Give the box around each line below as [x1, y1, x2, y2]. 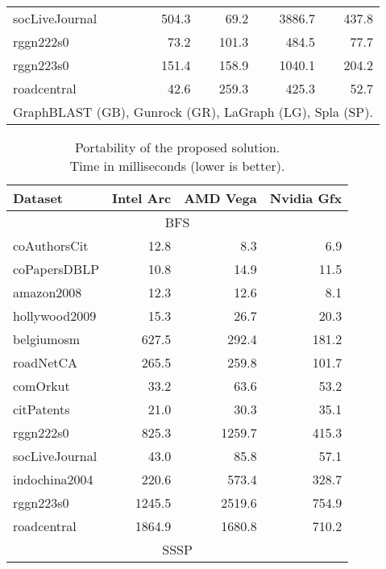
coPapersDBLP [13, 260, 100, 278]
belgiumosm [13, 330, 81, 348]
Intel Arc [112, 189, 172, 207]
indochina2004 [13, 470, 93, 488]
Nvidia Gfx [269, 189, 342, 207]
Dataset [13, 189, 64, 207]
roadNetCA [13, 353, 78, 372]
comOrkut [13, 376, 70, 395]
